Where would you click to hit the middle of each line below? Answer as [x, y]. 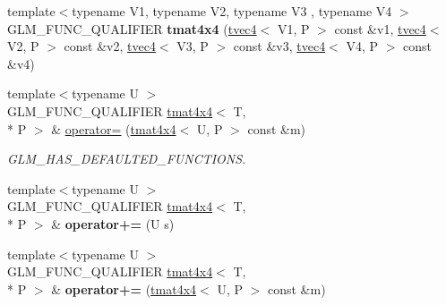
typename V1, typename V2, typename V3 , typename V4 [232, 11]
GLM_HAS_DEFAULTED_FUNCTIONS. [127, 159]
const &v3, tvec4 [279, 46]
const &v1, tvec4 [380, 28]
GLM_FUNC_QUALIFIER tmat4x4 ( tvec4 [132, 28]
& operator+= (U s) [113, 223]
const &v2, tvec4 [110, 46]
